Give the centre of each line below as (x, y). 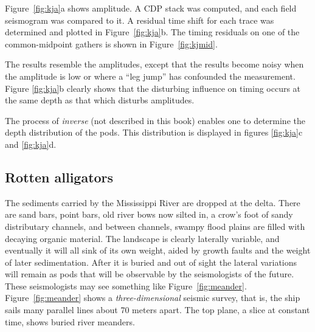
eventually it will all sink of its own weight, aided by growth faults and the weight (158, 250)
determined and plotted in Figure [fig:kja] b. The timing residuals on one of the (152, 32)
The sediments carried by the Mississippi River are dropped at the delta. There (153, 202)
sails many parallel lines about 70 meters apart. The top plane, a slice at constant (157, 310)
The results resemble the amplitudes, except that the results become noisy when (154, 64)
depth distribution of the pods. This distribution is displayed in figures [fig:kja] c (154, 132)
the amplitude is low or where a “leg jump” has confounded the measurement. (150, 76)
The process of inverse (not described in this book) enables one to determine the (155, 120)
